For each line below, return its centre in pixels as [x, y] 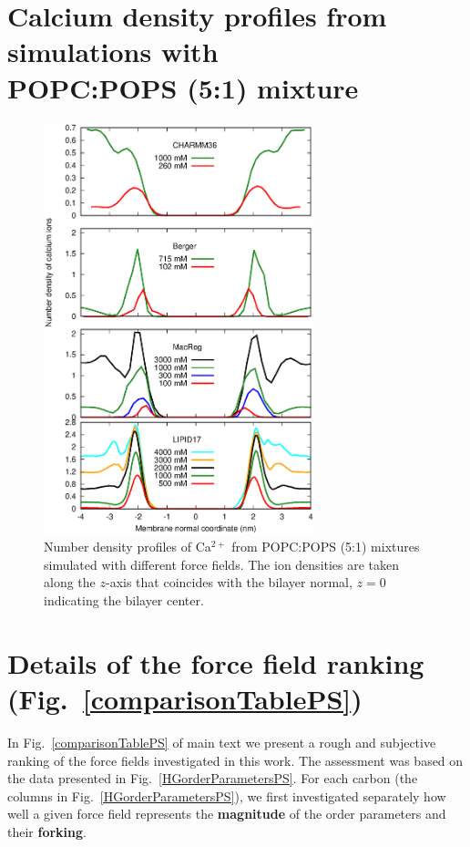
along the [70, 582]
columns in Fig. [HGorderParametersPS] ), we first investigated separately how [227, 795]
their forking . [47, 831]
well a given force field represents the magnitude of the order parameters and [227, 814]
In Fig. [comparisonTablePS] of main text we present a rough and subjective [222, 742]
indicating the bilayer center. [124, 600]
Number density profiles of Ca [128, 547]
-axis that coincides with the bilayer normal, [229, 582]
